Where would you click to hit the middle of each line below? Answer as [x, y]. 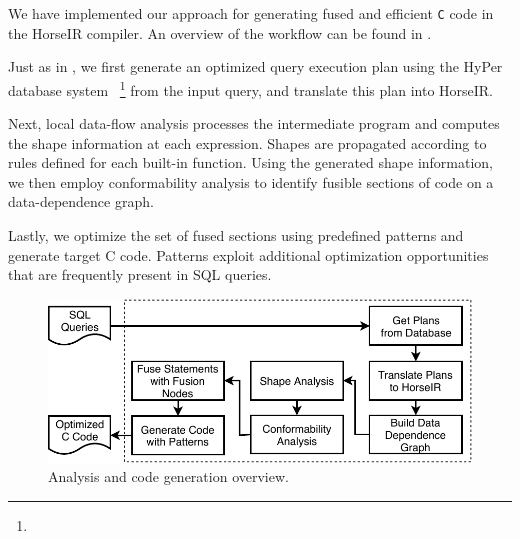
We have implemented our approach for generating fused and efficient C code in [251, 13]
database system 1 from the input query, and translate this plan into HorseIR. [251, 88]
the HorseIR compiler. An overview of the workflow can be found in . [220, 32]
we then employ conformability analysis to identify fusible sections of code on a [251, 181]
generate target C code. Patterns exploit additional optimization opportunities [248, 254]
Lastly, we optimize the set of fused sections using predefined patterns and [236, 235]
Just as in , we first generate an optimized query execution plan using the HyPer [255, 66]
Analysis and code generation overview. [168, 476]
